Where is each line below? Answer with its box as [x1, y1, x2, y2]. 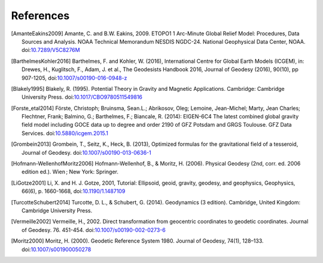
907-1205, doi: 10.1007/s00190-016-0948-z [22, 74, 127, 81]
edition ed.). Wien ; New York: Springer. [22, 168, 119, 176]
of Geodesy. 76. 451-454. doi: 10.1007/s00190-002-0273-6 [22, 226, 166, 233]
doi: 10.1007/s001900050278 [22, 246, 92, 253]
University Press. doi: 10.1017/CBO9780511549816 [22, 93, 143, 101]
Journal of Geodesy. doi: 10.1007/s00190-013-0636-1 [22, 149, 152, 156]
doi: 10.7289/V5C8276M [22, 47, 80, 54]
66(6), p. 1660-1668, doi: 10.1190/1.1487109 [22, 188, 126, 195]
